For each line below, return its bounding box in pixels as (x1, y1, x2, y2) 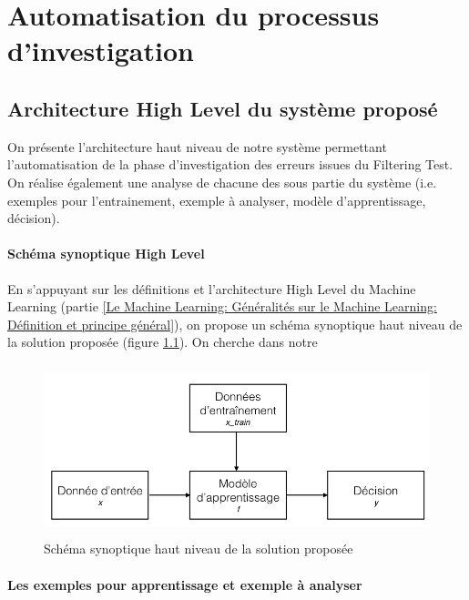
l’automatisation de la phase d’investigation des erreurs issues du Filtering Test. (7, 155, 454, 174)
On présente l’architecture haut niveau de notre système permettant (7, 137, 387, 156)
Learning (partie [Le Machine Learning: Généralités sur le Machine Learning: (7, 297, 437, 316)
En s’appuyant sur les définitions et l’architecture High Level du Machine (7, 279, 416, 298)
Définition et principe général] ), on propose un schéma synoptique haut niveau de (7, 314, 463, 333)
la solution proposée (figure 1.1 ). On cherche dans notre (7, 332, 318, 351)
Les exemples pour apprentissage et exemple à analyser (7, 575, 362, 594)
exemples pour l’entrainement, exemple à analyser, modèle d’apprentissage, (7, 190, 426, 209)
